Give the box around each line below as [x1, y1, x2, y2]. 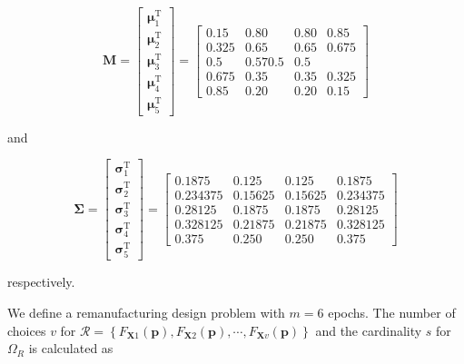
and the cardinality [315, 320, 422, 339]
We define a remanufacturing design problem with [7, 303, 285, 322]
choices [7, 320, 46, 339]
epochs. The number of [328, 303, 456, 322]
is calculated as [28, 339, 114, 358]
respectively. [7, 272, 75, 291]
